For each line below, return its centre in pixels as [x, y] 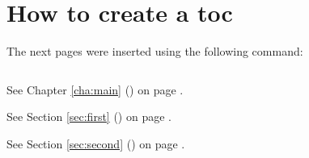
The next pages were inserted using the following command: [155, 51]
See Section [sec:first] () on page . [89, 116]
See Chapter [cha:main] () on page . [95, 89]
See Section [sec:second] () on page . [96, 143]
